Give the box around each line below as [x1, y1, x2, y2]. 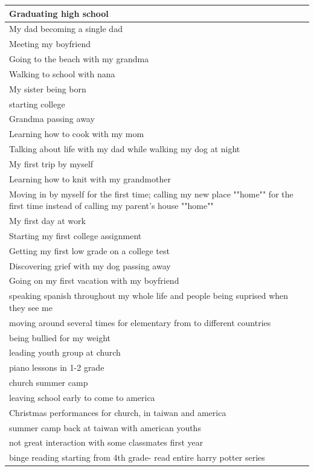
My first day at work [9, 214, 86, 227]
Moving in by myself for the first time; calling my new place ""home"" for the [9, 187, 293, 200]
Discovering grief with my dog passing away [9, 259, 171, 272]
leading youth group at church [9, 346, 121, 359]
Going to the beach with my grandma [9, 53, 149, 65]
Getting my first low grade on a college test [9, 244, 170, 257]
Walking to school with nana [9, 67, 115, 80]
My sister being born [9, 82, 86, 95]
